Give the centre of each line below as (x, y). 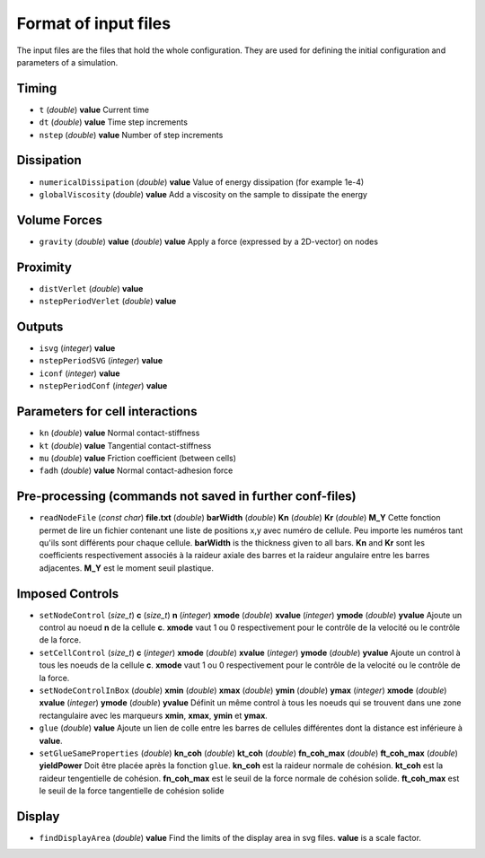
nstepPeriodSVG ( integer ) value (101, 361)
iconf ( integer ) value (79, 373)
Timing (37, 88)
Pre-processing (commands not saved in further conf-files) (186, 497)
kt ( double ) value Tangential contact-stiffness (125, 445)
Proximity (44, 267)
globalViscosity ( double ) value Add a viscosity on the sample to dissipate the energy (203, 194)
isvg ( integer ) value (77, 348)
